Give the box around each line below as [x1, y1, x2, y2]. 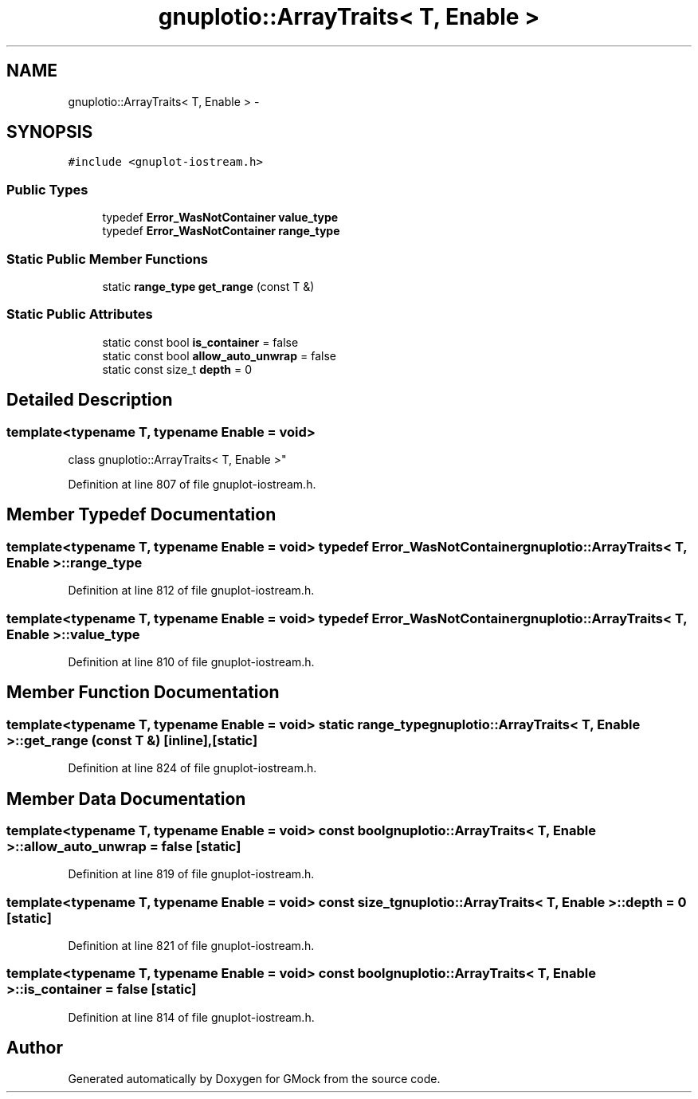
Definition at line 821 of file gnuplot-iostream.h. [68, 939, 315, 953]
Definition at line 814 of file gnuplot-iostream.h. [68, 1010, 315, 1024]
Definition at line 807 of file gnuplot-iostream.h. [68, 477, 316, 491]
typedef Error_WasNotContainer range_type [102, 224, 340, 238]
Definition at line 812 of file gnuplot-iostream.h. [68, 583, 315, 598]
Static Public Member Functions [6, 250, 209, 267]
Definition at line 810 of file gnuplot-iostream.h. [68, 654, 315, 669]
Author [6, 1038, 63, 1058]
